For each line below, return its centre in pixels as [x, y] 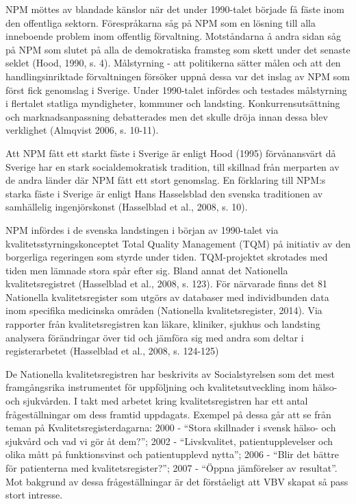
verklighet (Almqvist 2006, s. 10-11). [82, 130]
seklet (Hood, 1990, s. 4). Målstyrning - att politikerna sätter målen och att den [173, 63]
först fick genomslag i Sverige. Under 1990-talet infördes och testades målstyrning [176, 89]
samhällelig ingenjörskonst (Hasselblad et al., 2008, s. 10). [127, 207]
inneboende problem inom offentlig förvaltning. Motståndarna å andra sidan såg [174, 36]
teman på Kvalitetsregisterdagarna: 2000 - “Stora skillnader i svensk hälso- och [171, 428]
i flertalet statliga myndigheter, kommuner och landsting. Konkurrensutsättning [173, 103]
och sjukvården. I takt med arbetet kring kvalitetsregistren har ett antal [157, 401]
